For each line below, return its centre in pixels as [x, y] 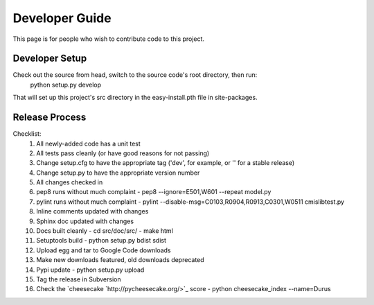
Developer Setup [50, 59]
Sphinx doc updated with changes [85, 221]
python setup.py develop [66, 85]
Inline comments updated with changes [92, 211]
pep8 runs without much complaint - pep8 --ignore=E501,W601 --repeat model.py [154, 192]
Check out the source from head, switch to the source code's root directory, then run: [135, 75]
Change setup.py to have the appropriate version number [118, 173]
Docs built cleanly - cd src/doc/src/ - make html [105, 231]
